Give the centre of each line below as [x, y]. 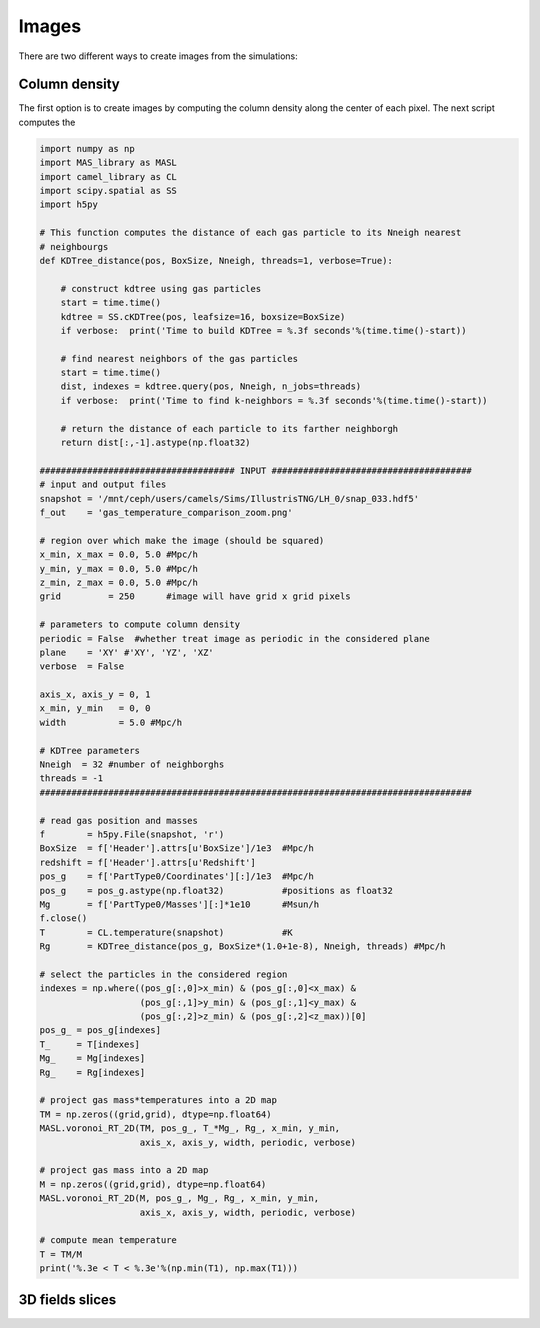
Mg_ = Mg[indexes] [92, 1058]
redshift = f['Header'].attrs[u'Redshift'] [148, 862]
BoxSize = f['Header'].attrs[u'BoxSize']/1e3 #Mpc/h [176, 848]
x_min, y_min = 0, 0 [95, 708]
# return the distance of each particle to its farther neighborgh [229, 428]
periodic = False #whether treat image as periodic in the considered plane [234, 638]
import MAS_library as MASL [108, 163]
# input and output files [103, 484]
